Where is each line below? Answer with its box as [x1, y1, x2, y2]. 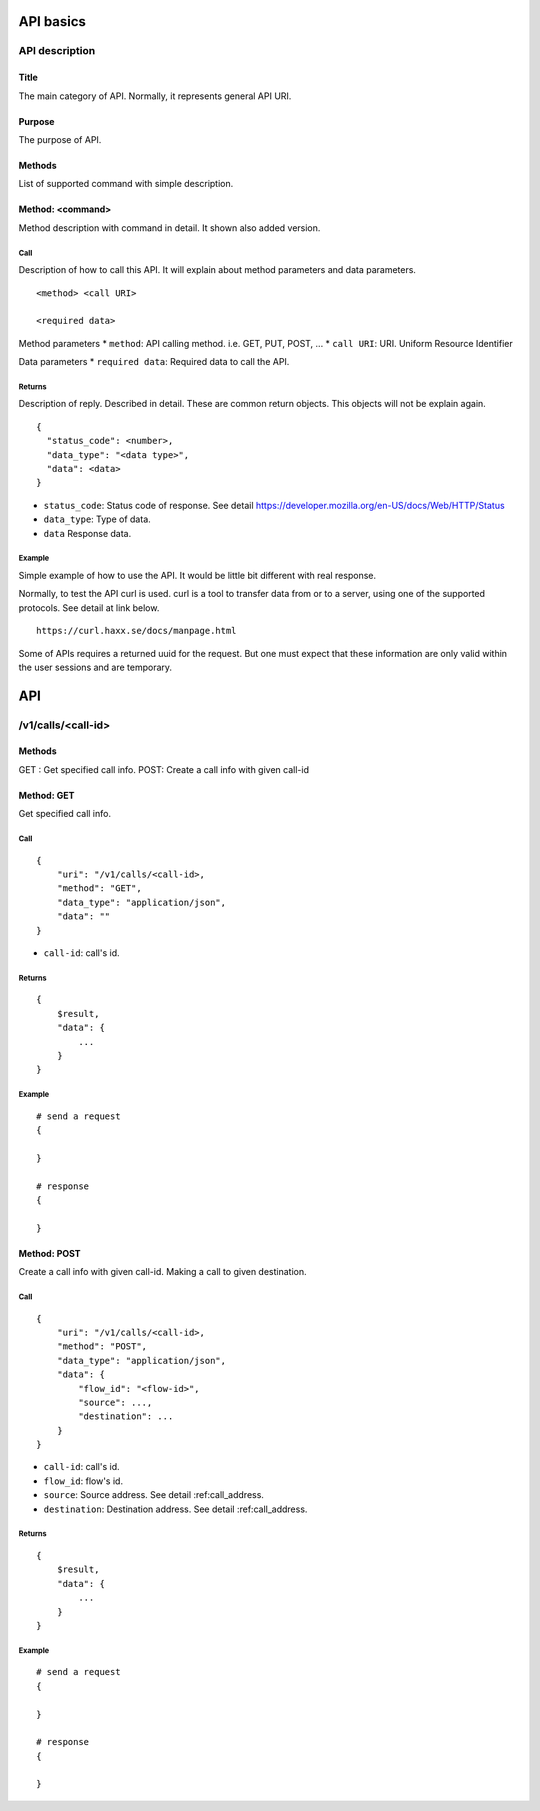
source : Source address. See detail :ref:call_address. [43, 1489, 265, 1501]
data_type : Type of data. [43, 513, 152, 525]
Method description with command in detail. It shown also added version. [18, 221, 321, 234]
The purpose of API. [18, 133, 102, 145]
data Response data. [43, 527, 132, 539]
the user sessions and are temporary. [18, 661, 173, 673]
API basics [18, 13, 87, 30]
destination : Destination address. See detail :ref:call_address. [43, 1503, 308, 1515]
